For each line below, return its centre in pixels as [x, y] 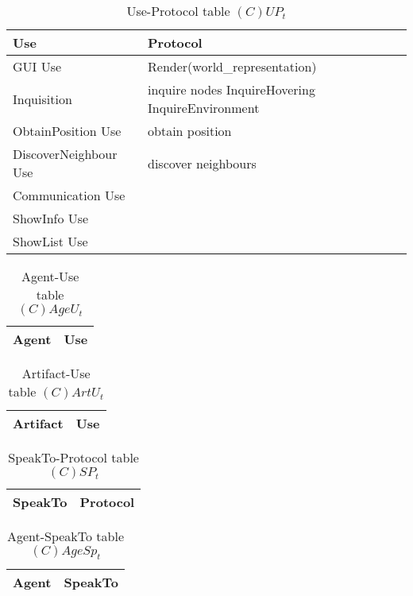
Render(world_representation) [232, 66]
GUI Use [37, 66]
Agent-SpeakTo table [66, 536]
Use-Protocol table [178, 11]
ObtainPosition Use [67, 131]
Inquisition [42, 99]
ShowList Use [50, 241]
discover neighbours [202, 163]
